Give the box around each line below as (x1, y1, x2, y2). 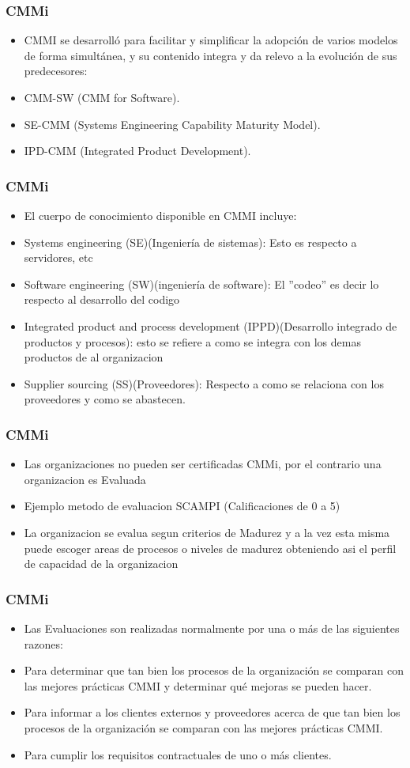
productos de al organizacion (24, 349, 164, 365)
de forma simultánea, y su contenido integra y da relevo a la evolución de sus (24, 47, 397, 63)
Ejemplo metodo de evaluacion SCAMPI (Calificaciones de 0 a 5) (24, 497, 340, 514)
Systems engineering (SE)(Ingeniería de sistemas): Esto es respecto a (24, 233, 357, 250)
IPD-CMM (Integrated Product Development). (24, 142, 251, 159)
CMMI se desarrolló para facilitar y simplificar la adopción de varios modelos (24, 32, 398, 48)
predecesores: (24, 62, 88, 79)
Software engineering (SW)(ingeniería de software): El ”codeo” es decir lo (24, 275, 379, 292)
